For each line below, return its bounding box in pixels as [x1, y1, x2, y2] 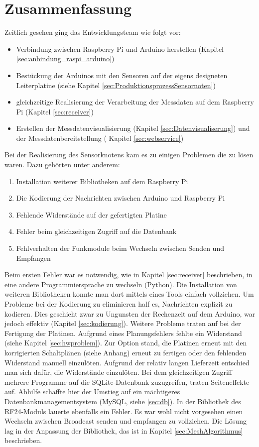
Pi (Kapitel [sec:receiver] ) [16, 106, 94, 116]
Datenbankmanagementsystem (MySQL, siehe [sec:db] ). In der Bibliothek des [4, 396, 241, 406]
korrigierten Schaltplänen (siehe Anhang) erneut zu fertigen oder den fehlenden [4, 347, 247, 357]
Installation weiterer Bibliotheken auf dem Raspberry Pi [16, 176, 188, 186]
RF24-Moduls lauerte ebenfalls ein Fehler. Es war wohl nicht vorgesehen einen [4, 406, 243, 416]
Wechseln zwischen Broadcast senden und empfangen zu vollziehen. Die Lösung [4, 416, 247, 426]
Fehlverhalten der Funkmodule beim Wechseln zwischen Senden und [16, 243, 224, 253]
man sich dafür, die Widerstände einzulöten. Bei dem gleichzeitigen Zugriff [4, 367, 233, 377]
